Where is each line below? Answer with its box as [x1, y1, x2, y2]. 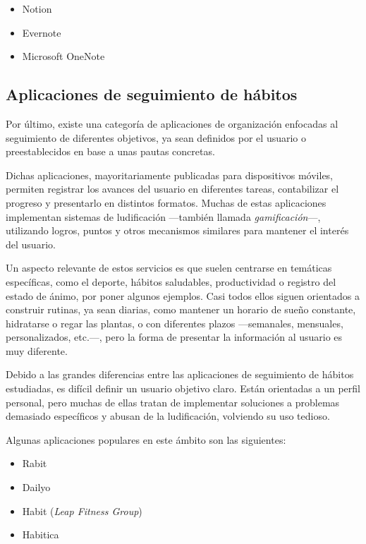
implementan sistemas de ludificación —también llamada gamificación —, [6, 209, 321, 224]
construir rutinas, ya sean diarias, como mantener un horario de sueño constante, [6, 302, 356, 317]
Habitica [22, 527, 59, 542]
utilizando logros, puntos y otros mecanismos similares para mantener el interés [6, 223, 349, 238]
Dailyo [22, 480, 51, 495]
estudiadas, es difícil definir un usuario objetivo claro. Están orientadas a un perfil [6, 381, 360, 396]
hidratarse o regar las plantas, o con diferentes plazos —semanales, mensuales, [6, 315, 343, 330]
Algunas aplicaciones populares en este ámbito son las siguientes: [6, 432, 286, 447]
